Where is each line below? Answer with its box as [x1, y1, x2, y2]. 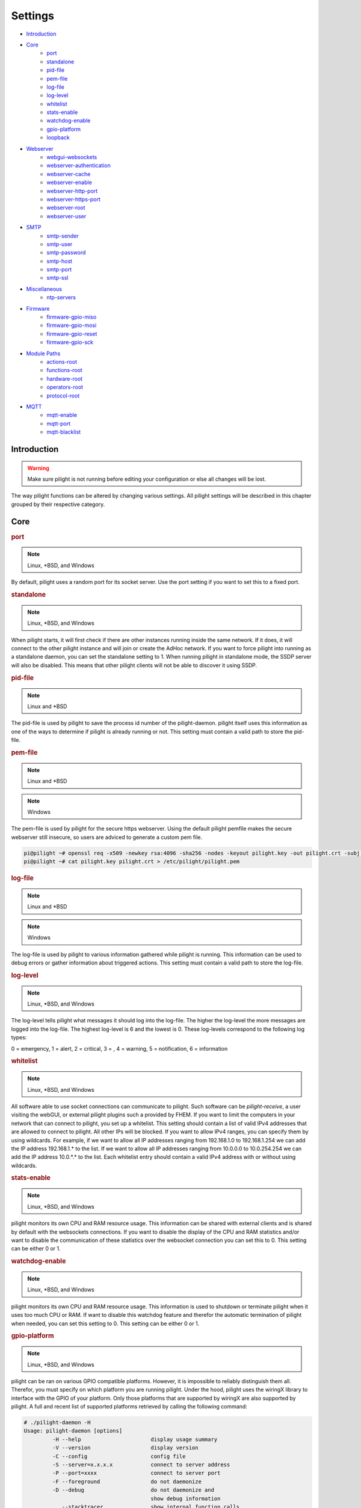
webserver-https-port [46, 195, 100, 203]
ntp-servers [46, 294, 76, 301]
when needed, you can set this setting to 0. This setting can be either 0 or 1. [11, 1320, 200, 1327]
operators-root [46, 384, 84, 391]
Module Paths [26, 350, 61, 357]
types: [11, 1034, 27, 1041]
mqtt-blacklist [46, 428, 81, 436]
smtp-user [46, 240, 73, 247]
